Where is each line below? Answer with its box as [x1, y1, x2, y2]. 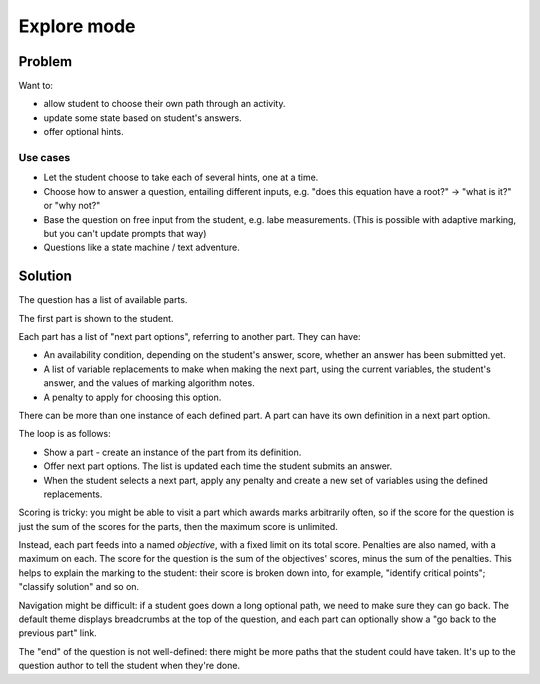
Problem [18, 53, 73, 70]
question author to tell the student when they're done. [18, 660, 240, 672]
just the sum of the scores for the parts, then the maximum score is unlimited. [18, 520, 339, 532]
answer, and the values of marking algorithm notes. [43, 377, 255, 389]
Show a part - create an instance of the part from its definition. [43, 446, 302, 458]
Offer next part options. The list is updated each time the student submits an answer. [43, 460, 393, 472]
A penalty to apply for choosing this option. [43, 391, 222, 403]
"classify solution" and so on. [18, 581, 140, 593]
